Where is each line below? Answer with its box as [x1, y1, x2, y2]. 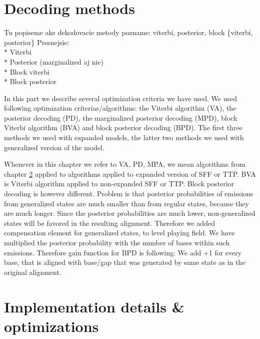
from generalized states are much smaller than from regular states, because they [4, 198, 249, 208]
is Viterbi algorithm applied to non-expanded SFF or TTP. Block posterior [4, 178, 234, 189]
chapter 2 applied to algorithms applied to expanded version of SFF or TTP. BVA [4, 168, 256, 179]
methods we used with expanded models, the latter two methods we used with [4, 132, 244, 143]
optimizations [4, 315, 99, 336]
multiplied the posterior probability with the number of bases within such [4, 237, 230, 247]
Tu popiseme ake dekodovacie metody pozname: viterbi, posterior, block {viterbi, [4, 27, 253, 38]
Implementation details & [4, 296, 184, 316]
